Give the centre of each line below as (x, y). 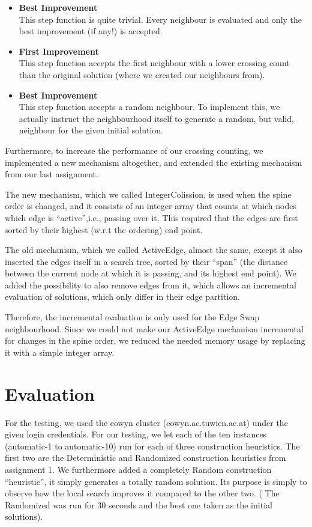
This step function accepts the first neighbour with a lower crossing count (154, 63)
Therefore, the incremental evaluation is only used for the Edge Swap (132, 317)
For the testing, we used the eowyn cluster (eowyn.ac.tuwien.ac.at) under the (146, 422)
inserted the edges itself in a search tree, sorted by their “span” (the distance (146, 261)
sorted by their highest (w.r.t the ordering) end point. (104, 229)
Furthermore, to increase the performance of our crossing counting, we (134, 150)
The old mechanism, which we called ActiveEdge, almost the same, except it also (154, 250)
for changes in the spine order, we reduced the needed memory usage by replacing (155, 340)
